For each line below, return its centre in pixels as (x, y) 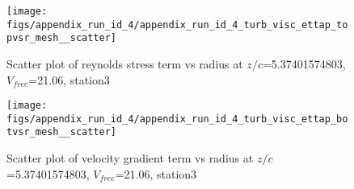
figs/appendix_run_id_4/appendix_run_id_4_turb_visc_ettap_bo (177, 119)
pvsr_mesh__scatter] (62, 38)
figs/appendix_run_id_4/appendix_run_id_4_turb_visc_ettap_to (177, 25)
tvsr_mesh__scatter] (62, 132)
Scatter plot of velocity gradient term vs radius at (130, 158)
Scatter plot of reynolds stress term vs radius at (125, 63)
